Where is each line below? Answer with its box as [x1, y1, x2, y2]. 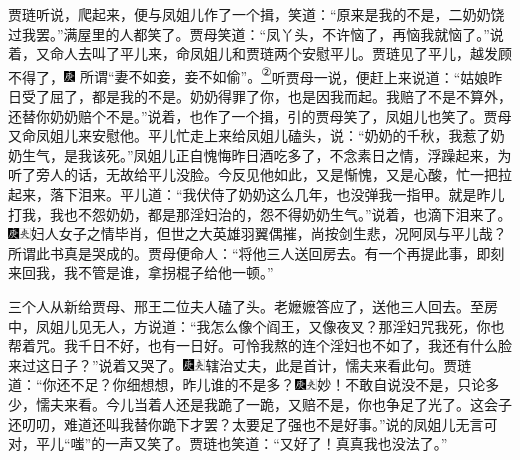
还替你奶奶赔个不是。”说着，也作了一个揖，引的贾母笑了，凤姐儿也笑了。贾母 [8, 105, 512, 126]
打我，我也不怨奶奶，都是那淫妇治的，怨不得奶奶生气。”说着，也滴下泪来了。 [8, 203, 512, 224]
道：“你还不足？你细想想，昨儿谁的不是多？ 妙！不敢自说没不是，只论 [8, 374, 486, 395]
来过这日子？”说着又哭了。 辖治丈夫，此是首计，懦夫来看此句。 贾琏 [8, 354, 472, 375]
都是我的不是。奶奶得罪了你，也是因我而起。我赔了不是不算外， [91, 86, 512, 107]
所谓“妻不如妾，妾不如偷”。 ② [79, 63, 272, 87]
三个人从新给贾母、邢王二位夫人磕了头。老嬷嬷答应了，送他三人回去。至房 [8, 295, 498, 316]
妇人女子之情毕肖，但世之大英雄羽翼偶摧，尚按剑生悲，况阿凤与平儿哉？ [30, 223, 507, 244]
